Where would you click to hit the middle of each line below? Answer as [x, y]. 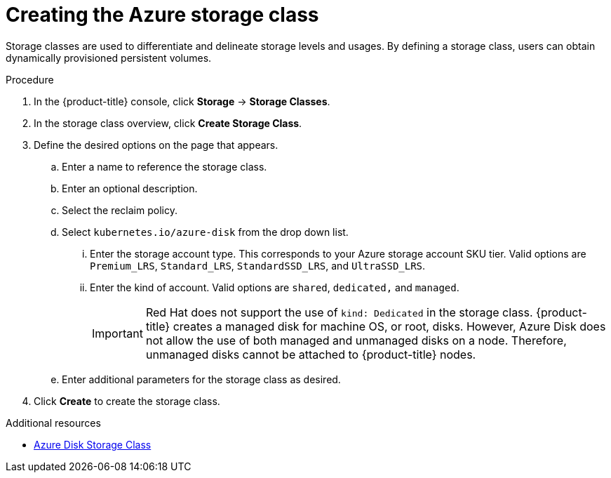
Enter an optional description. [130, 188]
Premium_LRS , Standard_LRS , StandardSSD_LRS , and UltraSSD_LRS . [258, 265]
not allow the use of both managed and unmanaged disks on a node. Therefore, [356, 340]
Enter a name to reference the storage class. [164, 166]
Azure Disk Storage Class [93, 444]
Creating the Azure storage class [162, 15]
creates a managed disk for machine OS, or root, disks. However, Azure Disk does [389, 326]
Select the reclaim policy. [120, 210]
